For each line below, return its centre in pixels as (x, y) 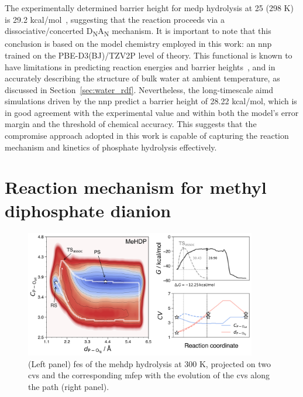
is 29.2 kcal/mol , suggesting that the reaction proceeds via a (115, 19)
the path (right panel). (69, 386)
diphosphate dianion (88, 210)
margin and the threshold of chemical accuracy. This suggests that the (131, 124)
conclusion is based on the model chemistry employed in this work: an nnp (138, 44)
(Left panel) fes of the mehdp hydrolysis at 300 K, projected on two (150, 363)
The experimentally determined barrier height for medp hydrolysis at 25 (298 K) (149, 8)
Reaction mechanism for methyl (136, 187)
